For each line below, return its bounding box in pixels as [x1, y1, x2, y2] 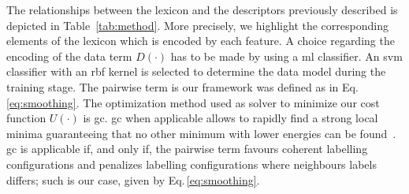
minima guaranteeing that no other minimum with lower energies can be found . [6, 125, 396, 141]
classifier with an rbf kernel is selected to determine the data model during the [6, 63, 386, 80]
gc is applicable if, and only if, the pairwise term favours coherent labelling [6, 140, 368, 157]
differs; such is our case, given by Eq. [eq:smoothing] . [6, 171, 260, 188]
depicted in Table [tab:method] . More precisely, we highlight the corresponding [6, 17, 389, 33]
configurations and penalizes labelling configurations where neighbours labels [6, 155, 377, 172]
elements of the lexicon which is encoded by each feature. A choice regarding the [6, 32, 395, 49]
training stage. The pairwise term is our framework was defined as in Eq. [6, 78, 359, 95]
